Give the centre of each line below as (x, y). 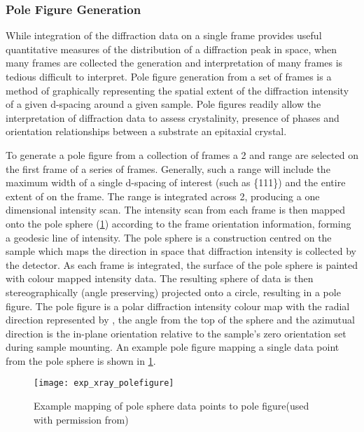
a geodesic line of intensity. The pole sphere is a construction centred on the (169, 237)
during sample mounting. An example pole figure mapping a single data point (173, 347)
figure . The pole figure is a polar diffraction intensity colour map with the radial (178, 306)
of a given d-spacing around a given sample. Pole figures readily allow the (163, 104)
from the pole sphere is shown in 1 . (81, 360)
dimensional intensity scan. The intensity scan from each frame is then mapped (176, 210)
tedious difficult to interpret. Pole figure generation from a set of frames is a (169, 76)
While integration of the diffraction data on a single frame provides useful (164, 35)
